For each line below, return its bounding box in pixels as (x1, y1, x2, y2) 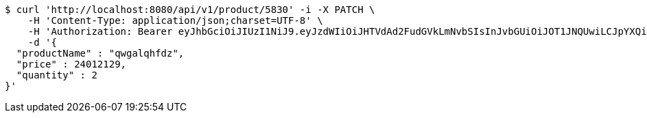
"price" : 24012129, (16, 59, 127, 70)
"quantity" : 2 (16, 70, 97, 80)
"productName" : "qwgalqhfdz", (16, 48, 185, 59)
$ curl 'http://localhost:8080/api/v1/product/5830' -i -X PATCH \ (5, 4, 375, 15)
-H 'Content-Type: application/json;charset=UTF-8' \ (27, 15, 323, 26)
